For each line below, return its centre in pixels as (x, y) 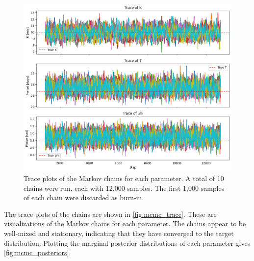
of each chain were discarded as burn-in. (84, 197)
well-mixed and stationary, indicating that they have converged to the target (119, 233)
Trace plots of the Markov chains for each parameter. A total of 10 (124, 178)
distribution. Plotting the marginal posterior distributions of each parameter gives (127, 243)
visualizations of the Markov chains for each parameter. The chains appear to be (125, 223)
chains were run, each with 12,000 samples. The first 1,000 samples (124, 188)
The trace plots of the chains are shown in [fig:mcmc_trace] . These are (110, 214)
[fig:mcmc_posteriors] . (38, 252)
